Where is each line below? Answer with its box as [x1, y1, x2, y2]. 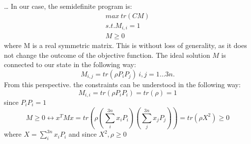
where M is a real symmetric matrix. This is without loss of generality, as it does [4, 40, 247, 50]
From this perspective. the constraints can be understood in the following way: [4, 79, 241, 89]
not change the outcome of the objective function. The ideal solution [4, 49, 210, 60]
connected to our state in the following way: [4, 59, 136, 70]
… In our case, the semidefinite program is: [4, 1, 132, 11]
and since [68, 129, 97, 139]
